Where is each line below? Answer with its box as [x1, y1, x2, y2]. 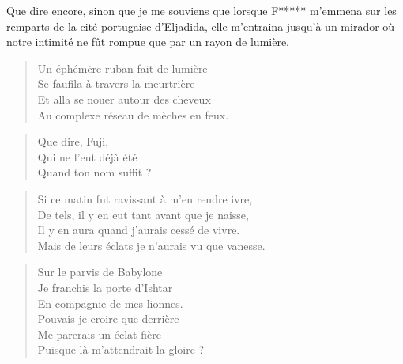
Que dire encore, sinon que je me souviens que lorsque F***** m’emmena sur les [6, 2, 397, 18]
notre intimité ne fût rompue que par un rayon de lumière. [6, 33, 289, 50]
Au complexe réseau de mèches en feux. [37, 106, 229, 123]
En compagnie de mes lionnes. [37, 294, 183, 311]
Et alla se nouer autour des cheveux [37, 90, 211, 107]
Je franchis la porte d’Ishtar [37, 279, 173, 295]
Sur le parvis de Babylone [37, 264, 163, 280]
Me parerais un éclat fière [37, 325, 161, 342]
